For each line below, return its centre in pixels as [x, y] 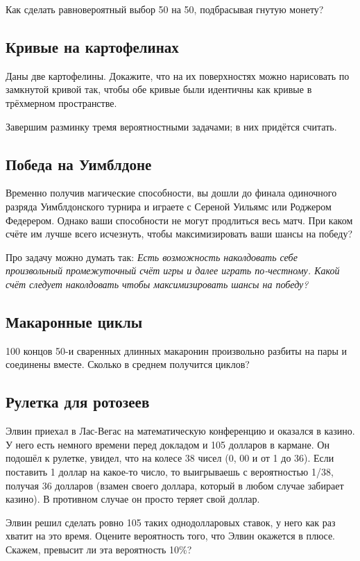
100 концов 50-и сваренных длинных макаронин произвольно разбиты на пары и [177, 350]
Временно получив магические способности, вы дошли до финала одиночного [171, 193]
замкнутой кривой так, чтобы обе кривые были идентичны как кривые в [159, 89]
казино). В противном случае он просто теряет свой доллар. [133, 499]
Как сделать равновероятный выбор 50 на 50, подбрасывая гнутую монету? [165, 9]
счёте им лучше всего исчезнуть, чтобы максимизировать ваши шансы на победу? [179, 234]
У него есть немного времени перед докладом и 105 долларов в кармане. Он [168, 444]
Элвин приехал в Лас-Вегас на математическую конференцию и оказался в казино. [180, 431]
